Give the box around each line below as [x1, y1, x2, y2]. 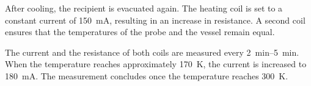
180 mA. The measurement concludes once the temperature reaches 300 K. [5, 69, 288, 82]
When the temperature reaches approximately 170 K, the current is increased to [5, 58, 307, 70]
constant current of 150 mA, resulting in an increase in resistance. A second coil [5, 13, 306, 26]
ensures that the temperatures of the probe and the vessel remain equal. [5, 25, 275, 38]
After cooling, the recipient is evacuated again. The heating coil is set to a [5, 2, 283, 14]
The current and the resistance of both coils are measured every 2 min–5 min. [5, 45, 299, 58]
